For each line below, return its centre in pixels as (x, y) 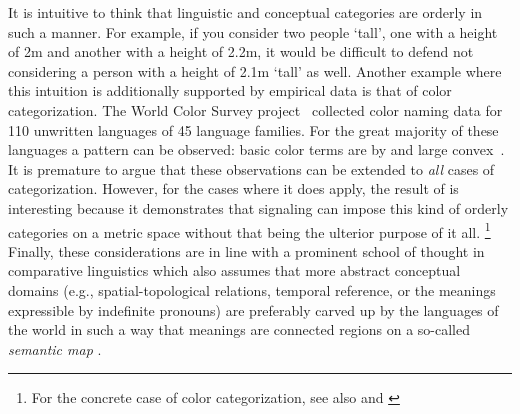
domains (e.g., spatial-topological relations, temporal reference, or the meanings (252, 289)
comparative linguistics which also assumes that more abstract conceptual (234, 270)
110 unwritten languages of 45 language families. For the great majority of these (253, 129)
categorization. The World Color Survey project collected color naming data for (255, 109)
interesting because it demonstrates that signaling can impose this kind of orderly (258, 207)
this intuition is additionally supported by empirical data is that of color (230, 90)
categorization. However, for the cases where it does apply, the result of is (233, 188)
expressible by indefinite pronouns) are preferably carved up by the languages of (253, 309)
